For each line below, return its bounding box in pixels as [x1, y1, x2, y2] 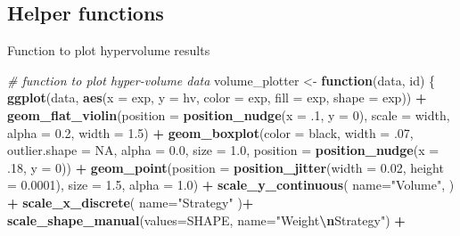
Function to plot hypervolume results [7, 41, 210, 60]
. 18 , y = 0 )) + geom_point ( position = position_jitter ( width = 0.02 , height [7, 158, 444, 176]
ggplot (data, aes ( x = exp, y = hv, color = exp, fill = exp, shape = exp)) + [7, 88, 427, 107]
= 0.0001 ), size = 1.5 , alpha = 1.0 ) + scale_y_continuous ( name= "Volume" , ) [7, 175, 455, 194]
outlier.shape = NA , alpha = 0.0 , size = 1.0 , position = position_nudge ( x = [7, 141, 439, 159]
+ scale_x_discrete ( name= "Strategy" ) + [7, 192, 254, 211]
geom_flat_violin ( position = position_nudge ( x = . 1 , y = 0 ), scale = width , [7, 105, 450, 124]
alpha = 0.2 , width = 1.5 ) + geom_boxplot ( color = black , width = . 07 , [7, 123, 414, 142]
